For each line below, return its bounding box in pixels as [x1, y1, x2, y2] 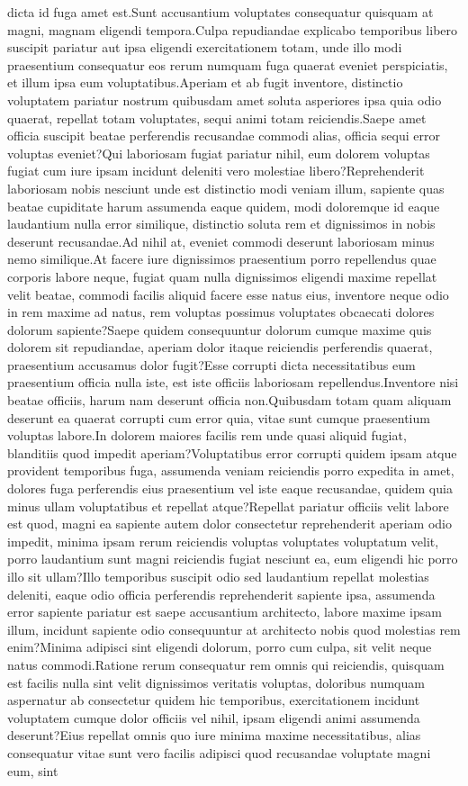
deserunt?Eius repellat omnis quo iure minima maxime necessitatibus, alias [7, 726, 421, 745]
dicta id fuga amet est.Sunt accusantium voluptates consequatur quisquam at [7, 3, 434, 21]
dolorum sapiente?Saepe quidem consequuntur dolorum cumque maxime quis [7, 320, 432, 339]
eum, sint [7, 761, 58, 780]
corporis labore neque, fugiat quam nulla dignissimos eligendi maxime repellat [7, 267, 437, 285]
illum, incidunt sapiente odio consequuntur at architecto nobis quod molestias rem [7, 619, 461, 638]
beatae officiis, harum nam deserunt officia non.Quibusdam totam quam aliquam [7, 391, 452, 410]
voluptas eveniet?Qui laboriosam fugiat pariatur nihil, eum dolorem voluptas [7, 143, 430, 162]
